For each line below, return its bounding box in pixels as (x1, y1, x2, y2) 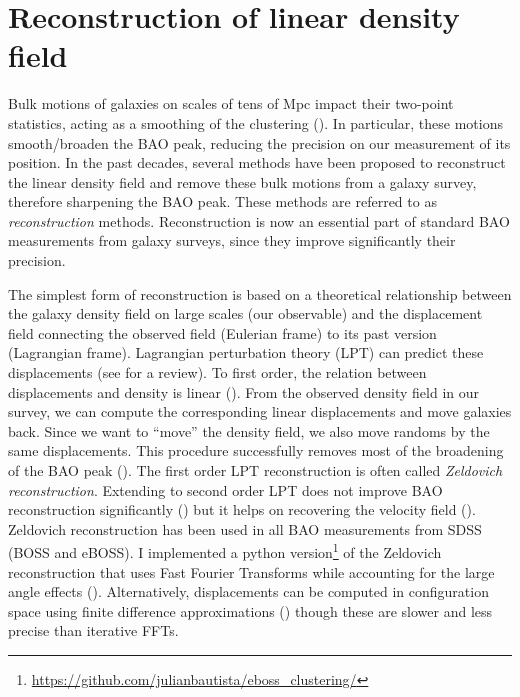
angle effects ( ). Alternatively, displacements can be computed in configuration (8, 581, 489, 602)
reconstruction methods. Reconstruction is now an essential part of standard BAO (8, 210, 510, 231)
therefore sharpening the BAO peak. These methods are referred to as (8, 191, 437, 212)
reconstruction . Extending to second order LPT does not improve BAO (8, 479, 443, 500)
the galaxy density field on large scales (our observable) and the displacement (8, 303, 483, 324)
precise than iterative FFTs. (8, 620, 179, 641)
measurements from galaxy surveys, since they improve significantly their (8, 230, 456, 251)
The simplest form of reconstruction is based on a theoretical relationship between (8, 283, 512, 304)
